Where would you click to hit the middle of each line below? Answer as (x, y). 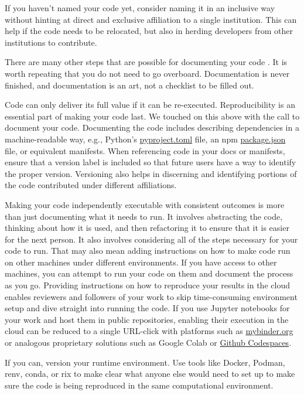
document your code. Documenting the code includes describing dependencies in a (152, 127)
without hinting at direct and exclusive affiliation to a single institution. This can (151, 19)
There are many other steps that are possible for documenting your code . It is (146, 62)
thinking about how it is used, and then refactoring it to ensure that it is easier (147, 228)
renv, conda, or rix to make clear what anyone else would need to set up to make (150, 374)
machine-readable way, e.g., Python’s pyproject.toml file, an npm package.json (145, 139)
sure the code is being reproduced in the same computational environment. (139, 385)
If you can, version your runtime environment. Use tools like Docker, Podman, (145, 362)
